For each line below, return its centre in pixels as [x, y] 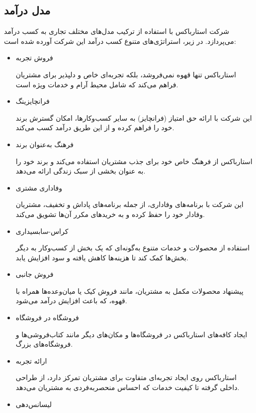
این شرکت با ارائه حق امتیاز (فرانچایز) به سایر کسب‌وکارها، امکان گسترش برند [134, 117]
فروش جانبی [35, 274]
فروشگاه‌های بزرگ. [44, 344]
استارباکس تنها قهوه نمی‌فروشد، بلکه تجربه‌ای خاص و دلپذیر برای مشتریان [126, 74]
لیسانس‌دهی [34, 404]
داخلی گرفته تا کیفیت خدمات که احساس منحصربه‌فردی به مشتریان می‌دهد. [128, 387]
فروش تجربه [34, 58]
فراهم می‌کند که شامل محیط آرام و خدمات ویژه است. [97, 84]
